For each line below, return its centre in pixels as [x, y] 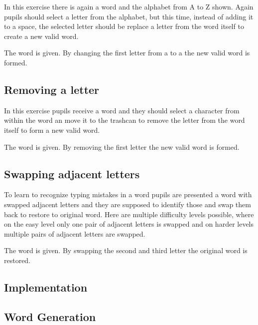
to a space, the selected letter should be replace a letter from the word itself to [124, 26]
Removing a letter [52, 89]
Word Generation [50, 316]
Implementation [46, 287]
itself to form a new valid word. [52, 130]
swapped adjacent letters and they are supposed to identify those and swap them [128, 204]
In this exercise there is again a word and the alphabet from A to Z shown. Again [129, 6]
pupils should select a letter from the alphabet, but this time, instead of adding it [129, 16]
